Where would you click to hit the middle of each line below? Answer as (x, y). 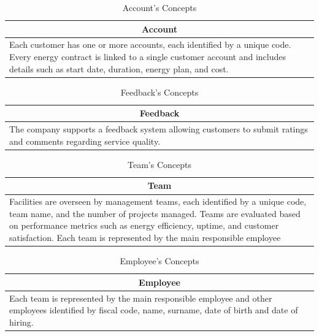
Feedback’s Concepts (159, 92)
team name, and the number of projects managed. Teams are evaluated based (155, 213)
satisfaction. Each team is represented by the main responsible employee (145, 238)
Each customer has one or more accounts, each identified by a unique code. (150, 44)
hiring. (21, 322)
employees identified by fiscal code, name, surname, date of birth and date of (154, 310)
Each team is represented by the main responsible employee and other (141, 298)
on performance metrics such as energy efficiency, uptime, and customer (144, 225)
